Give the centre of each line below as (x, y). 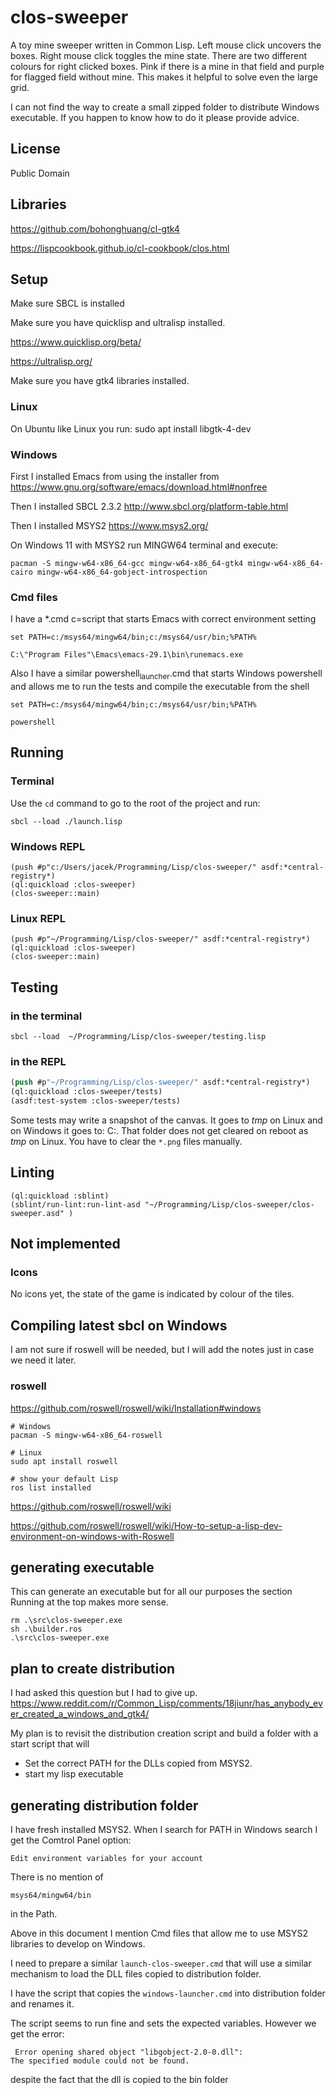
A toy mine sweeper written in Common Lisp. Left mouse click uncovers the (166, 45)
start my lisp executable (74, 1774)
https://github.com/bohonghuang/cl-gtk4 (95, 228)
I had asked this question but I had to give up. (104, 1693)
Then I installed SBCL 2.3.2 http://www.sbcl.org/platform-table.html (149, 506)
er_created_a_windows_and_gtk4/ (80, 1714)
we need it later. (43, 1360)
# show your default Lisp (64, 1479)
